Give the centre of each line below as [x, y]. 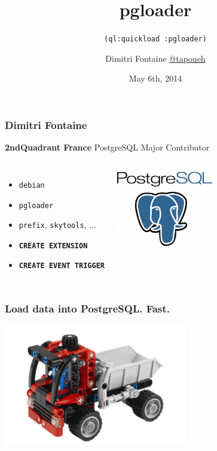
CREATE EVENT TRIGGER [62, 266]
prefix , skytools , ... [57, 225]
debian [32, 185]
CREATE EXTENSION [53, 246]
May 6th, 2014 [155, 78]
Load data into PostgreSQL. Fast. [88, 309]
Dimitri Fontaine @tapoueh [155, 58]
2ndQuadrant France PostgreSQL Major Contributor [107, 147]
